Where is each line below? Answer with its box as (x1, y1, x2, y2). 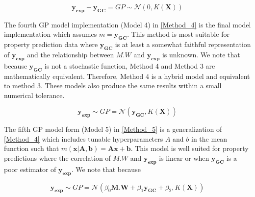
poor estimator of (4, 164, 56, 174)
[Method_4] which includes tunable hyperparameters (4, 133, 163, 144)
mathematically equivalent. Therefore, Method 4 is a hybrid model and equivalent (4, 71, 250, 81)
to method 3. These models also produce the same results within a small (4, 80, 222, 91)
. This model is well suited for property (130, 143, 249, 153)
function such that (4, 143, 59, 153)
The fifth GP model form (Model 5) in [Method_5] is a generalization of (4, 124, 222, 134)
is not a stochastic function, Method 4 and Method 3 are (44, 60, 215, 71)
